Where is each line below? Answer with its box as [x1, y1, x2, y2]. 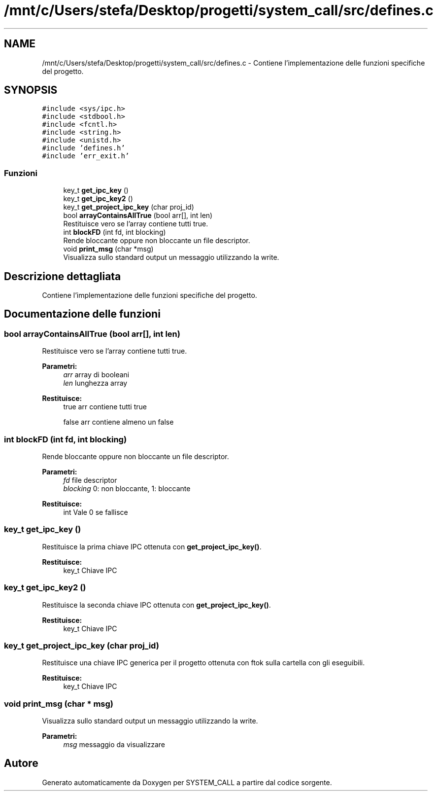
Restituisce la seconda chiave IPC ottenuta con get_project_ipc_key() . [42, 600, 271, 609]
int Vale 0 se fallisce [63, 508, 128, 516]
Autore [4, 757, 38, 770]
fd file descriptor [63, 476, 117, 484]
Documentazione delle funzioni [4, 308, 161, 321]
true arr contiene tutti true [63, 402, 147, 411]
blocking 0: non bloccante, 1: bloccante [63, 484, 191, 493]
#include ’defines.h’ [42, 144, 125, 152]
